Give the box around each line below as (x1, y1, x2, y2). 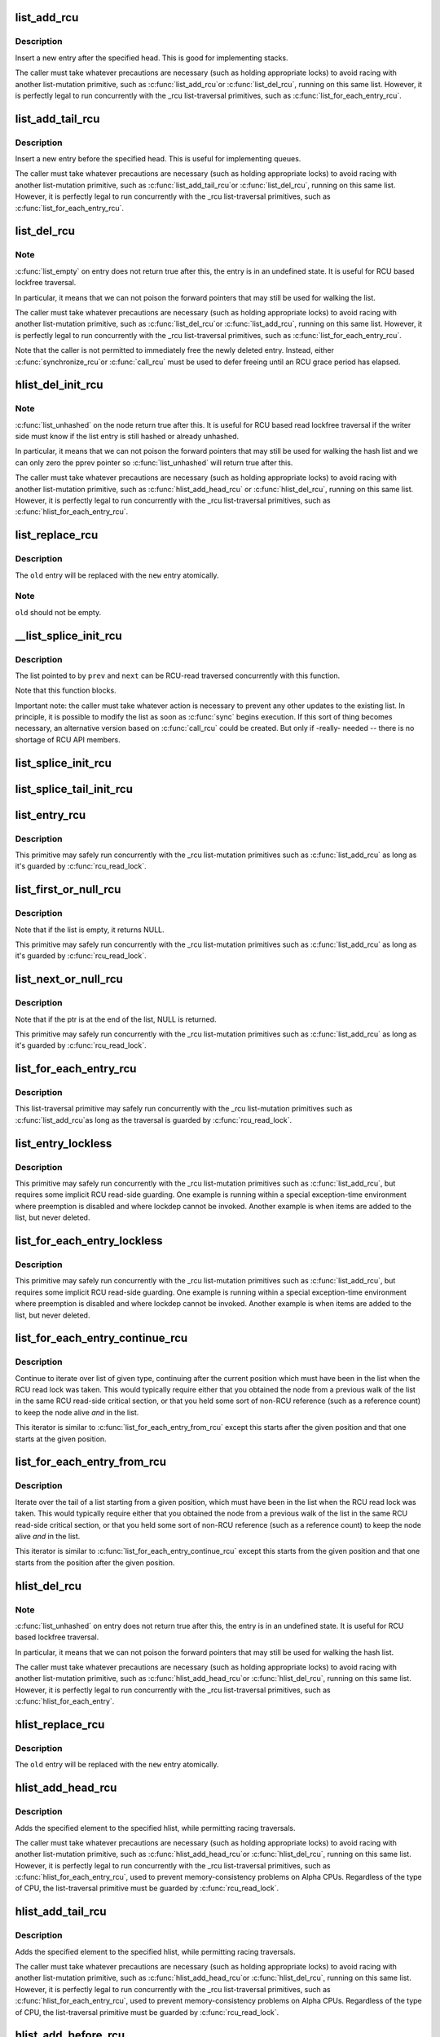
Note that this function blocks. (15, 685, 117, 696)
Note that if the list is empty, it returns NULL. (15, 925, 165, 935)
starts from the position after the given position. (15, 1557, 175, 1568)
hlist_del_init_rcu (15, 378, 103, 392)
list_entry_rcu (15, 807, 86, 822)
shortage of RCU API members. (15, 734, 121, 745)
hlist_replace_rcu (15, 1718, 105, 1731)
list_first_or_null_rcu (15, 882, 121, 896)
